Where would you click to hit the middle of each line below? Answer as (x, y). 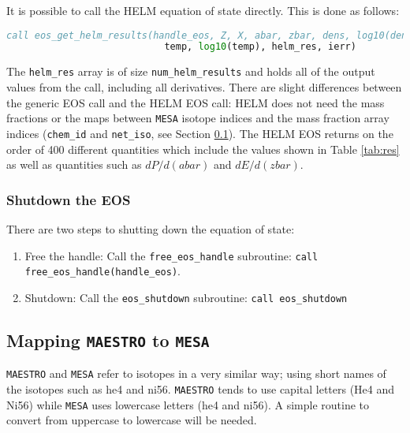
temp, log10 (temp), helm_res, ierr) (260, 47)
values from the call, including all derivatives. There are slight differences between (204, 87)
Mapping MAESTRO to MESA (108, 340)
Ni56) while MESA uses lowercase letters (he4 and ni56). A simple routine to (188, 404)
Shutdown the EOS (69, 199)
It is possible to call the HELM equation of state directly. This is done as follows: (203, 10)
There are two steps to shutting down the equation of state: (151, 228)
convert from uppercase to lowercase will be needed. (132, 420)
